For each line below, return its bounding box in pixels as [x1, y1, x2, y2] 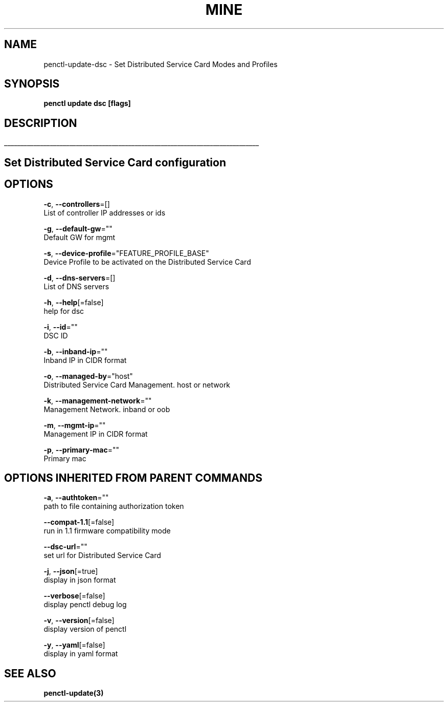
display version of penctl [43, 625, 127, 634]
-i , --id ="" [43, 322, 78, 331]
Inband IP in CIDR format [43, 355, 127, 365]
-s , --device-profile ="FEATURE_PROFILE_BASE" [43, 248, 209, 258]
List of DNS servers [43, 282, 109, 291]
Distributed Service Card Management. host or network [43, 380, 231, 389]
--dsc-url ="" [43, 542, 87, 551]
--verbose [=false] [43, 591, 105, 601]
